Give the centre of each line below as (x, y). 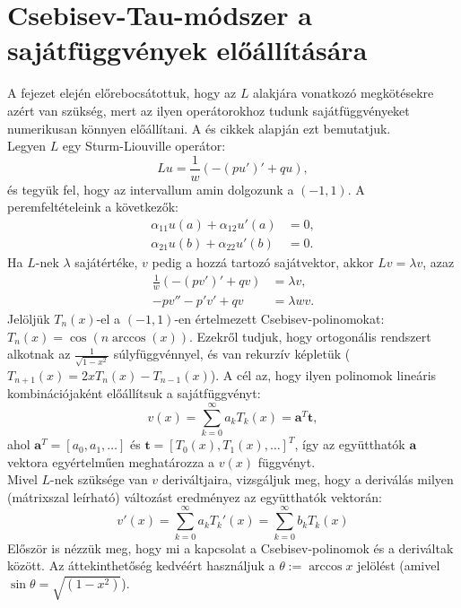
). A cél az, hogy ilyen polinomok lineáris (323, 374)
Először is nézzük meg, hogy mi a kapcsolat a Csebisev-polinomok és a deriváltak (230, 547)
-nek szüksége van (99, 479)
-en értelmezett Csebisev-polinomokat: (279, 318)
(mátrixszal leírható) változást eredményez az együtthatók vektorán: (195, 496)
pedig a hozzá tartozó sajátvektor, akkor (263, 262)
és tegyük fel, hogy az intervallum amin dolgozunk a (151, 189)
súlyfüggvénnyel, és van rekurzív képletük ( (232, 354)
